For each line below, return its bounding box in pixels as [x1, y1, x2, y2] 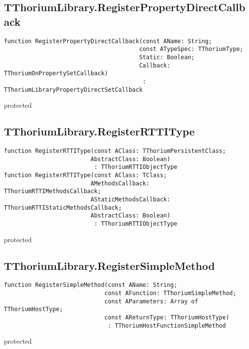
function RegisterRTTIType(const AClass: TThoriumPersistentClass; [4, 147, 226, 154]
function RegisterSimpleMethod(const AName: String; [4, 282, 177, 289]
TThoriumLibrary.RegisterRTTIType [4, 124, 195, 139]
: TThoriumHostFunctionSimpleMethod [108, 322, 226, 329]
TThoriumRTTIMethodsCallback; [4, 188, 101, 195]
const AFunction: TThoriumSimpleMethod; [104, 290, 236, 297]
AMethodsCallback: [90, 180, 150, 187]
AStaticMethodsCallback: [90, 196, 171, 203]
